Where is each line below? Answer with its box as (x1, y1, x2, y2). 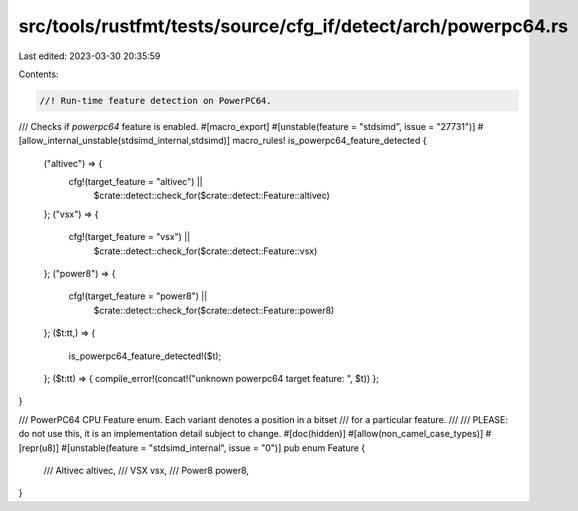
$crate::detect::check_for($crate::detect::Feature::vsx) (93, 245, 318, 257)
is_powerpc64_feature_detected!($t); (68, 350, 222, 362)
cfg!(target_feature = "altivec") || (68, 176, 204, 188)
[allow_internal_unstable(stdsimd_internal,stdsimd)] (18, 135, 230, 147)
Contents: (18, 68, 59, 80)
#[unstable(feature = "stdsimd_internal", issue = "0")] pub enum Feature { (61, 441, 366, 454)
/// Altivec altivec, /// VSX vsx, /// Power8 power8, (43, 464, 250, 476)
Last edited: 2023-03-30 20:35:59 (18, 50, 161, 62)
